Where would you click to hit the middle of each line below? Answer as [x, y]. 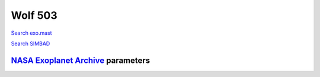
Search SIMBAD [31, 43]
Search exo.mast [32, 33]
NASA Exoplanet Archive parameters [81, 60]
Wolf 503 [34, 15]
